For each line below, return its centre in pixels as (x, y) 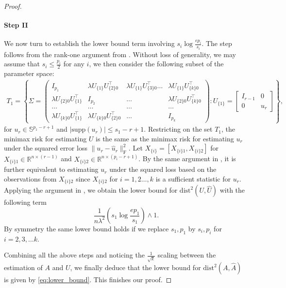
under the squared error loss (46, 148)
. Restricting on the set (178, 129)
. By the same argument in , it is (187, 159)
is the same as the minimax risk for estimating (165, 138)
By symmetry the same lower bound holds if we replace (86, 229)
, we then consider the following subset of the (156, 64)
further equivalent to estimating (51, 169)
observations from (30, 178)
